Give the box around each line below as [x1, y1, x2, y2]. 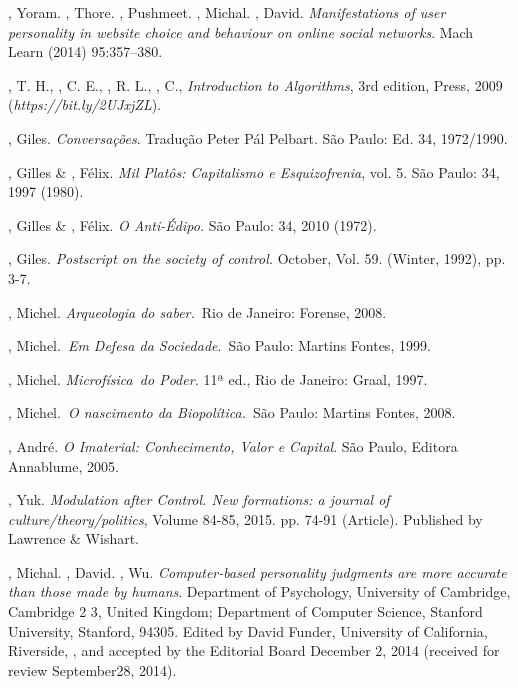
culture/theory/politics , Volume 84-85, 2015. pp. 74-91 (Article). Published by [8, 508, 483, 529]
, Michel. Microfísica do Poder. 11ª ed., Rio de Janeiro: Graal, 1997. [8, 368, 428, 389]
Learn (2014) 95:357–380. [8, 41, 163, 62]
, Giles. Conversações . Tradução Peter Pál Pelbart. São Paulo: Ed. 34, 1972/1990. [8, 127, 508, 148]
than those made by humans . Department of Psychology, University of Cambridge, [8, 581, 511, 602]
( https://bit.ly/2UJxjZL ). [8, 94, 162, 115]
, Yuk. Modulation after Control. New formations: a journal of [8, 489, 390, 510]
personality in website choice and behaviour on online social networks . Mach [8, 21, 474, 42]
